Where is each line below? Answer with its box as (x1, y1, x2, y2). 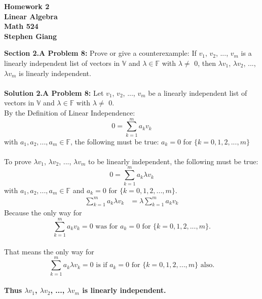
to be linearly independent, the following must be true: (88, 156, 258, 166)
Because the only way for (4, 207, 82, 218)
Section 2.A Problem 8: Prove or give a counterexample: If (4, 48, 197, 58)
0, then (194, 57, 216, 68)
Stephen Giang (4, 30, 57, 41)
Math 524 (4, 21, 39, 31)
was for (95, 222, 118, 230)
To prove (4, 156, 31, 166)
